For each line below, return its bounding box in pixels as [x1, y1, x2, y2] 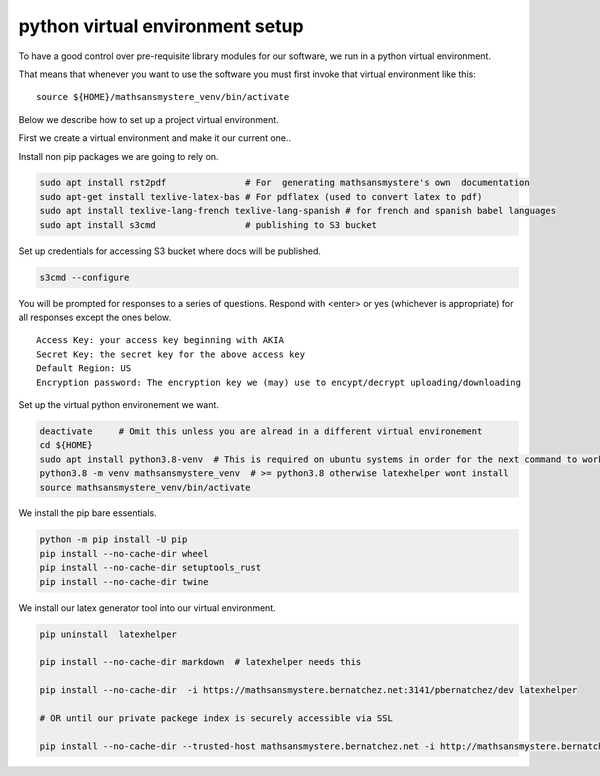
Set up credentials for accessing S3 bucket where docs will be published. [18, 245, 322, 257]
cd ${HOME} [39, 440, 93, 451]
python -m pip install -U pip [39, 534, 188, 545]
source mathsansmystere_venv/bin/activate [39, 481, 251, 493]
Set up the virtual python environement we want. [18, 398, 220, 410]
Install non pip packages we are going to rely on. [18, 150, 219, 162]
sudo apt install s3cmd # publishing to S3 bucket [39, 219, 378, 230]
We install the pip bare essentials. [18, 507, 157, 519]
